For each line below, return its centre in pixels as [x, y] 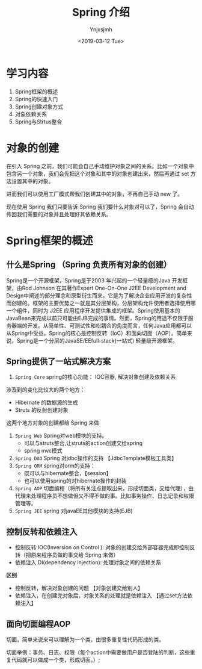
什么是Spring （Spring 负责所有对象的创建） [89, 265]
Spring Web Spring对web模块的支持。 [61, 436]
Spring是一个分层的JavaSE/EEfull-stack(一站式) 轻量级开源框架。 [97, 340]
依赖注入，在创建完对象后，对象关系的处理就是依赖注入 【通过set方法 [101, 596]
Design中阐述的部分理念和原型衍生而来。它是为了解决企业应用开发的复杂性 [99, 295]
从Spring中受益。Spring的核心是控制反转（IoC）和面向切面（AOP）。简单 [97, 333]
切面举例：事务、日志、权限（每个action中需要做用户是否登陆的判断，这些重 [101, 652]
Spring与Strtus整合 [38, 122]
